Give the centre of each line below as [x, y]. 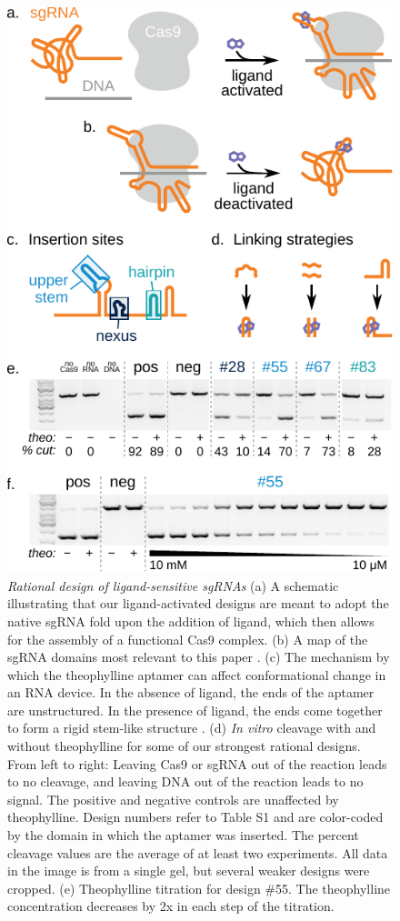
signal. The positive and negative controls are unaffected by [173, 799]
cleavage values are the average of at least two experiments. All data [198, 852]
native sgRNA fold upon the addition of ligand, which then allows [191, 621]
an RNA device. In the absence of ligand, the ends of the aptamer [191, 692]
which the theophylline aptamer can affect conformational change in [197, 674]
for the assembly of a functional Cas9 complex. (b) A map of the [188, 639]
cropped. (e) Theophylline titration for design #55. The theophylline [199, 888]
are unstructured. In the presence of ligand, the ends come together [195, 710]
